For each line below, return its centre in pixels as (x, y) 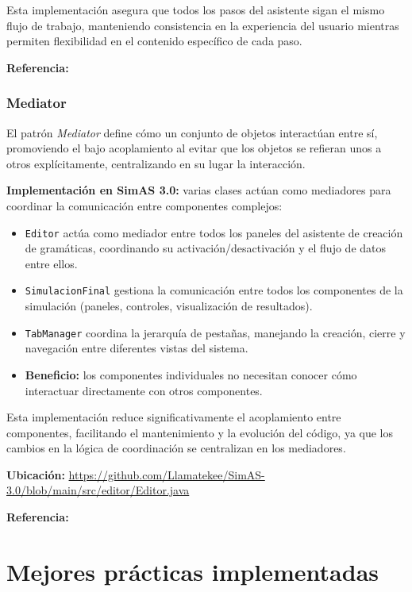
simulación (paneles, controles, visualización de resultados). (169, 306)
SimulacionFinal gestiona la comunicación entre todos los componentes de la (214, 290)
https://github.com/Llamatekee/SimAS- (167, 474)
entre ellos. (51, 263)
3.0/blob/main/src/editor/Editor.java (98, 490)
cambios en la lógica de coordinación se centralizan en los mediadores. (176, 448)
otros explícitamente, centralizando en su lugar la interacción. (156, 163)
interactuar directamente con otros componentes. (144, 390)
